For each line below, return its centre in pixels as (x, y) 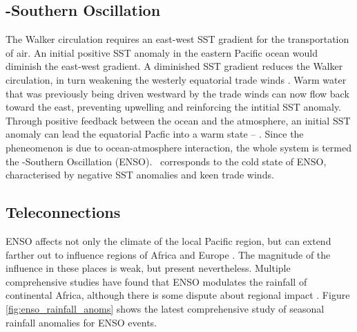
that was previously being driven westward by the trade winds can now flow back (177, 93)
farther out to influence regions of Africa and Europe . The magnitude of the (168, 254)
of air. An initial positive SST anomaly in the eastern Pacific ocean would (162, 52)
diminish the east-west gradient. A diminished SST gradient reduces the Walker (174, 66)
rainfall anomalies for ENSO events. (81, 322)
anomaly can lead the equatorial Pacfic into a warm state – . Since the (155, 134)
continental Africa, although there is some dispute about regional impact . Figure (178, 295)
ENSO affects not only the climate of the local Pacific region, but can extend (168, 240)
